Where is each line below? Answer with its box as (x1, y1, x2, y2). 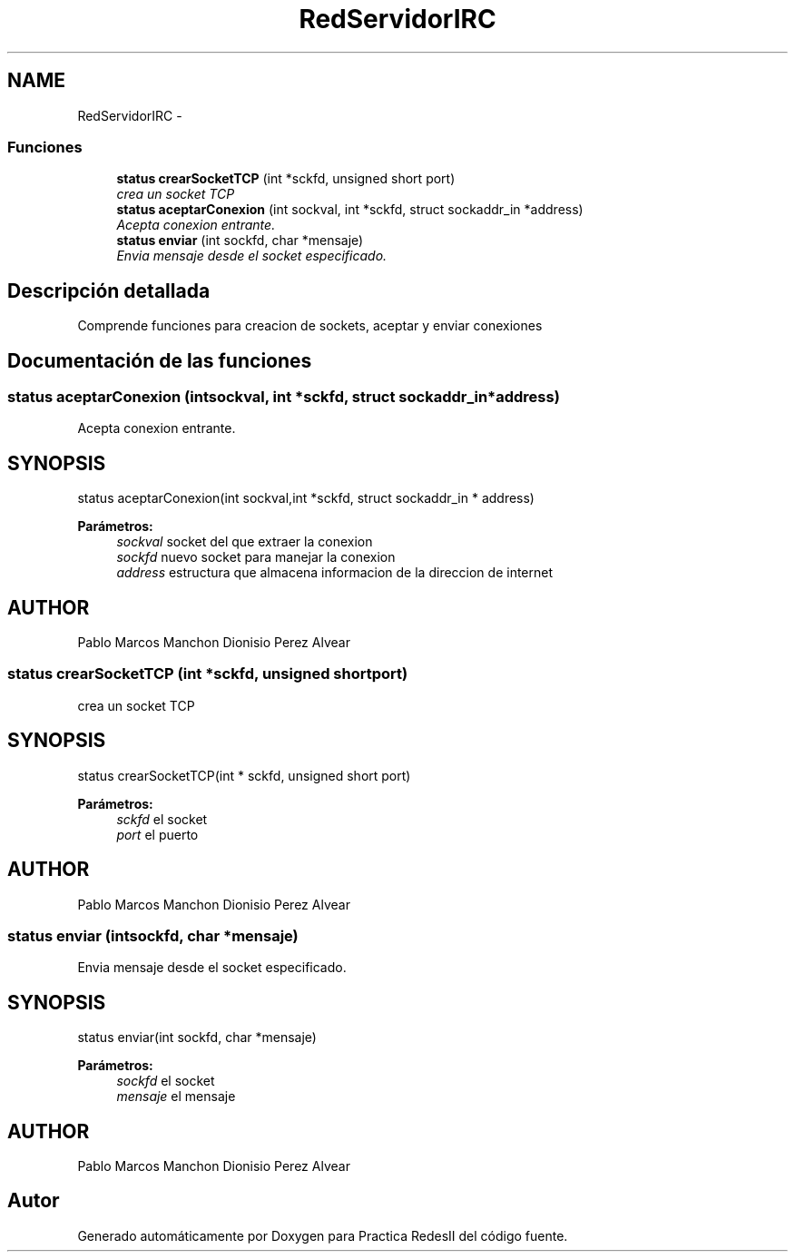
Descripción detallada (7, 279, 211, 302)
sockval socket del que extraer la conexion (116, 534, 373, 550)
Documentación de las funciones (7, 349, 312, 372)
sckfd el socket (116, 811, 208, 827)
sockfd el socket (116, 1073, 215, 1089)
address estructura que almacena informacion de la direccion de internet (116, 565, 554, 581)
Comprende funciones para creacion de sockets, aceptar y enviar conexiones (77, 318, 543, 334)
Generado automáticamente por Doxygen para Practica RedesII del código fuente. (77, 1227, 568, 1244)
